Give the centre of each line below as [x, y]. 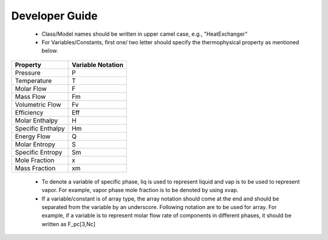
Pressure [28, 73]
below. [50, 51]
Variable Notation [98, 65]
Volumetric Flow [38, 104]
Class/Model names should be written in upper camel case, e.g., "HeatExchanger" [145, 34]
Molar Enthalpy [36, 120]
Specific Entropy [39, 152]
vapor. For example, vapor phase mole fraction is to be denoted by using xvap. [140, 190]
